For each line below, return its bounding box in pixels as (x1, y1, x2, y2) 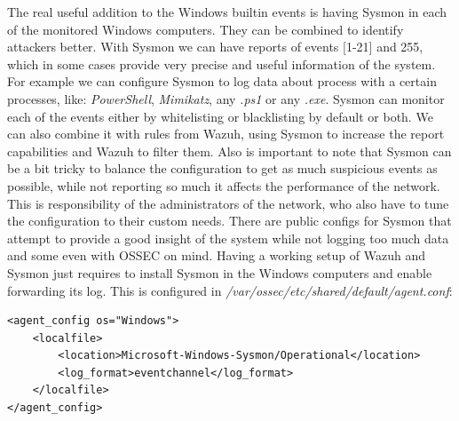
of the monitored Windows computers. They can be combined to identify (7, 20, 404, 38)
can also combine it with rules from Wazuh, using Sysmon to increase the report (7, 124, 445, 143)
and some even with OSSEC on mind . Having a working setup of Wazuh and (7, 246, 425, 265)
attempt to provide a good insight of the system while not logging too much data (7, 228, 449, 247)
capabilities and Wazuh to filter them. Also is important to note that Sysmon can (7, 141, 452, 160)
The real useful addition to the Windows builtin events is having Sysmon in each (7, 3, 447, 20)
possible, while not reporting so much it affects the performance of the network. (7, 176, 440, 195)
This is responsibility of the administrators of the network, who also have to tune (7, 194, 449, 212)
